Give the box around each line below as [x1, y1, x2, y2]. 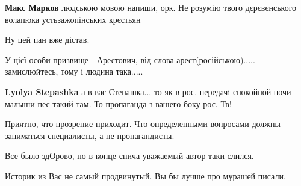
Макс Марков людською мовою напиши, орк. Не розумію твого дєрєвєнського [5, 1, 297, 13]
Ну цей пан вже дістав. [5, 33, 90, 46]
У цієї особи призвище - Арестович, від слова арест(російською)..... [5, 53, 255, 66]
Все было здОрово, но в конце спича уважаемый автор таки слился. [5, 149, 254, 162]
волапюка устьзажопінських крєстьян [5, 13, 141, 25]
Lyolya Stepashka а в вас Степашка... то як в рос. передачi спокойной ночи [5, 85, 291, 98]
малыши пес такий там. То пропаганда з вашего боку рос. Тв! [5, 97, 232, 110]
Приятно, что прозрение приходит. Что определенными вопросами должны [5, 117, 281, 130]
